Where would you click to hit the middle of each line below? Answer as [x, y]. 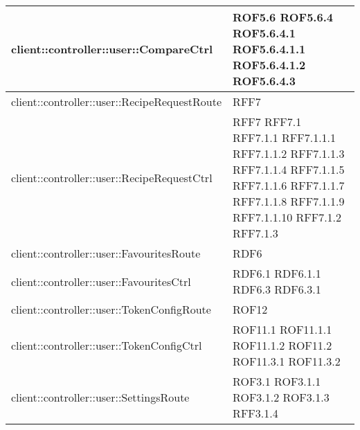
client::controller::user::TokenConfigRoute [111, 309]
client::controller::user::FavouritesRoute [106, 253]
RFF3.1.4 [255, 413]
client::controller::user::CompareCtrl [112, 49]
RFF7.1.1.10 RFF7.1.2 [287, 217]
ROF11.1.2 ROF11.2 [282, 345]
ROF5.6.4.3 [264, 81]
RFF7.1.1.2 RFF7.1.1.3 [289, 153]
